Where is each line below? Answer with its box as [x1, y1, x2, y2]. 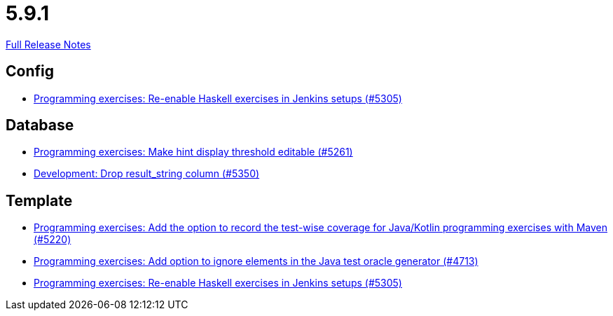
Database [6, 116, 74, 135]
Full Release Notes [6, 38, 91, 50]
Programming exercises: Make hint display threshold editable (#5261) [34, 146, 353, 158]
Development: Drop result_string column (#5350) [34, 167, 260, 180]
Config [6, 62, 54, 81]
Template [6, 191, 73, 209]
